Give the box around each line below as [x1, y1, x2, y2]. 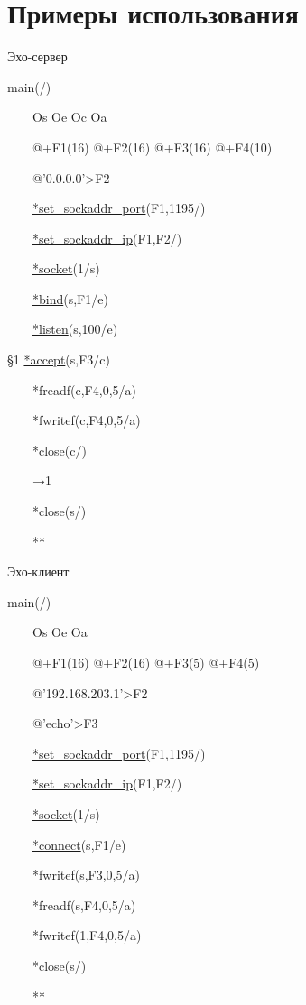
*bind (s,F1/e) [32, 289, 108, 308]
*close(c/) [32, 440, 87, 459]
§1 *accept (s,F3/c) [7, 350, 111, 369]
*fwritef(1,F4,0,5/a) [32, 926, 142, 945]
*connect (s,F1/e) [32, 834, 126, 853]
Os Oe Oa [32, 622, 88, 641]
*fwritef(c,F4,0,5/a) [32, 410, 141, 429]
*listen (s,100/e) [32, 319, 118, 338]
